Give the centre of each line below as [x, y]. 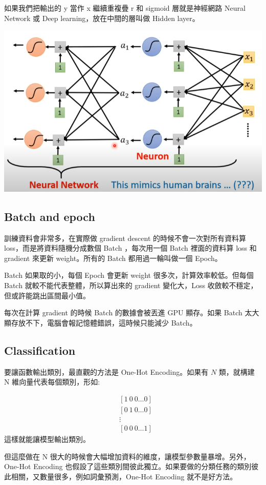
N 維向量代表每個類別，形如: [52, 382]
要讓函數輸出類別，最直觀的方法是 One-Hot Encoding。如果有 [106, 371]
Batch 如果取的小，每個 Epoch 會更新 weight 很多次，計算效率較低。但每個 [129, 275]
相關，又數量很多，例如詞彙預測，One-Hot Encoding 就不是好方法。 [124, 476]
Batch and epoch [50, 216]
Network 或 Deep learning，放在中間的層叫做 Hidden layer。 [102, 18]
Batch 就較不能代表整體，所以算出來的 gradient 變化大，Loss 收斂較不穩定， [131, 285]
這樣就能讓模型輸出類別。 [47, 439]
